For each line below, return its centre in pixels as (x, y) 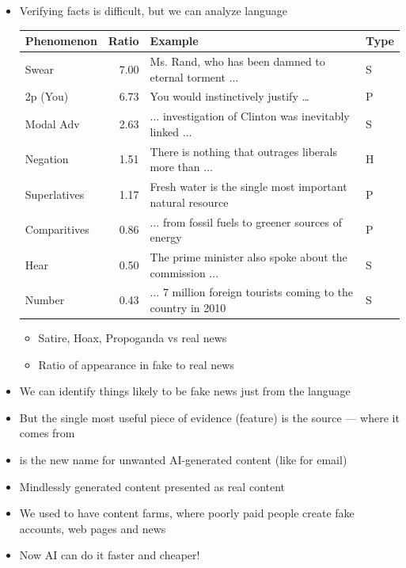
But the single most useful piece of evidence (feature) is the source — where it (209, 417)
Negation (47, 159)
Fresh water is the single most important (249, 187)
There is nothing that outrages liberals (243, 151)
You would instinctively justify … (230, 96)
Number (45, 300)
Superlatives (55, 194)
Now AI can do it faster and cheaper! (110, 555)
